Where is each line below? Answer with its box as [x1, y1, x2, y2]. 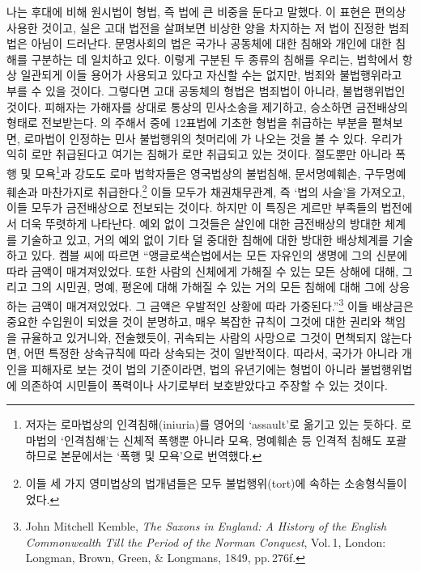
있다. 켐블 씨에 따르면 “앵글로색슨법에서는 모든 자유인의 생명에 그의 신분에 [31, 247, 408, 264]
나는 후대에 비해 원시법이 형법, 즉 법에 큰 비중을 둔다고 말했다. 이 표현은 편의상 [6, 3, 406, 19]
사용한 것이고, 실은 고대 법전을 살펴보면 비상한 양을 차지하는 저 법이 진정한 [6, 19, 385, 36]
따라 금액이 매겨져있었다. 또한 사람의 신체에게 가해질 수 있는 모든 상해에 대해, [6, 262, 399, 279]
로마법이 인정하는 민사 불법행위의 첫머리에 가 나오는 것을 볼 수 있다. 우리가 [23, 129, 402, 146]
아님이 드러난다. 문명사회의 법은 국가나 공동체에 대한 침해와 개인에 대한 [31, 35, 392, 52]
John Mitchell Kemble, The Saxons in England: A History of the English [25, 518, 387, 535]
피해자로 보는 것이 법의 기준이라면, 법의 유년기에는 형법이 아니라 [31, 361, 357, 378]
